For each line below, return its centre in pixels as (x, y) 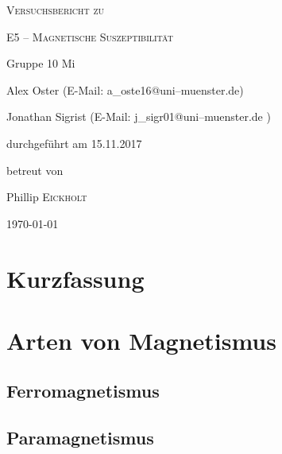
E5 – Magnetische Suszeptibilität (90, 36)
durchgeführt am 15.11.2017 (74, 143)
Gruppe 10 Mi (41, 63)
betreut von (35, 170)
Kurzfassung (75, 278)
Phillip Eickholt (47, 197)
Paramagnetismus (80, 438)
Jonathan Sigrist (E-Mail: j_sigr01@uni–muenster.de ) (139, 116)
